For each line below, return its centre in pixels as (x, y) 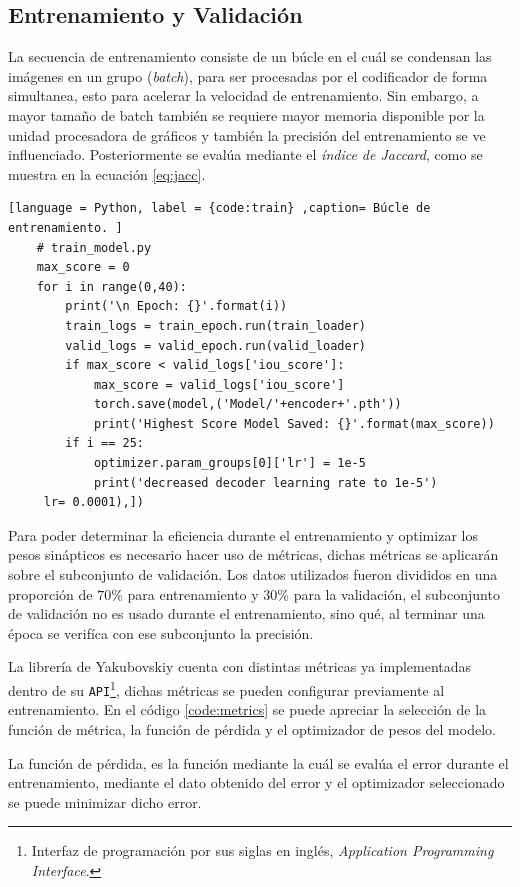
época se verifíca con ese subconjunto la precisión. (161, 632)
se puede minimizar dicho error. (105, 801)
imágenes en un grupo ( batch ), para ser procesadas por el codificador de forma (248, 75)
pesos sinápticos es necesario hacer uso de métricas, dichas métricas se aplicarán (253, 554)
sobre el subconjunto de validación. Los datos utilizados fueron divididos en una (253, 574)
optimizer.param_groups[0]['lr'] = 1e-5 (229, 463)
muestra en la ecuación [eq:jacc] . (107, 173)
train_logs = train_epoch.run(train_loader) (215, 325)
